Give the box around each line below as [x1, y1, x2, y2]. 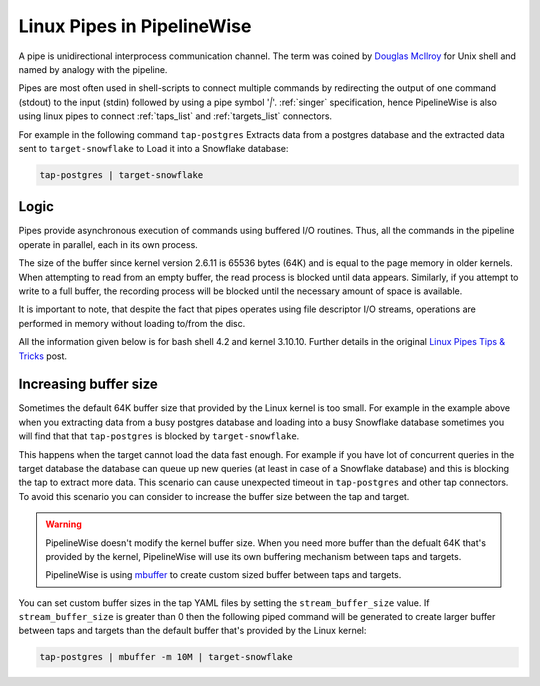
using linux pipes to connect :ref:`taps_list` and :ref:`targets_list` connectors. [18, 110, 333, 122]
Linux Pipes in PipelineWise [18, 15, 252, 37]
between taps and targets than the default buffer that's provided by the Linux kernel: [18, 625, 367, 637]
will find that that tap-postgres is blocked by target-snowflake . [18, 430, 300, 442]
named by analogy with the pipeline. [18, 63, 168, 75]
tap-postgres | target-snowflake [39, 169, 204, 180]
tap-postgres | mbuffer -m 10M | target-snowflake [39, 651, 294, 663]
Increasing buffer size [18, 376, 159, 393]
